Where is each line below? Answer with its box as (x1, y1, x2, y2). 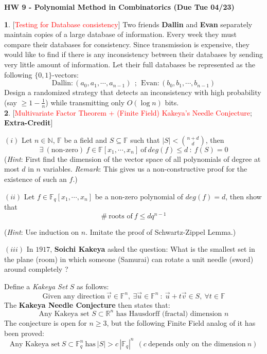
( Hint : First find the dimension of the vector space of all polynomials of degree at (4, 153, 261, 164)
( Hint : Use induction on (4, 226, 79, 237)
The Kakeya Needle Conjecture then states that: (4, 299, 170, 310)
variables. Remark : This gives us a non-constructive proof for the (43, 163, 247, 174)
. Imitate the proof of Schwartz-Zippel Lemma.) (85, 226, 236, 237)
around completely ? (4, 264, 68, 274)
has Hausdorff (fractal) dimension (116, 310, 222, 318)
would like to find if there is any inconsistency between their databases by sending (4, 49, 263, 60)
